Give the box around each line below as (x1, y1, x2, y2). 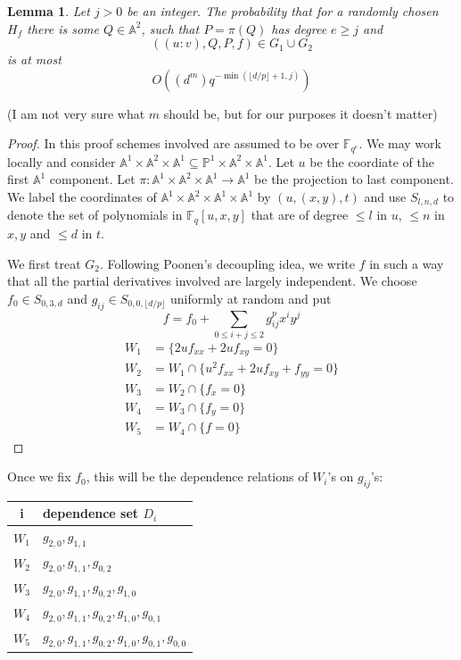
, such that (141, 19, 200, 38)
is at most (7, 50, 62, 69)
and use (364, 188, 407, 206)
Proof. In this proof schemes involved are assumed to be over (7, 134, 340, 153)
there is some (27, 19, 99, 38)
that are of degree (251, 205, 349, 224)
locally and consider (7, 152, 116, 171)
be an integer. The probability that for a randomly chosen (127, 2, 439, 20)
